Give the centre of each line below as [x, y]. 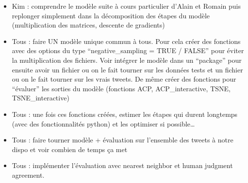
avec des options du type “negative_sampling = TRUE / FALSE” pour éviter [128, 50]
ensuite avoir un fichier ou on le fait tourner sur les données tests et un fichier [127, 69]
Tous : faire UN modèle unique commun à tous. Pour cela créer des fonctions [126, 41]
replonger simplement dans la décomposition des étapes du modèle [111, 15]
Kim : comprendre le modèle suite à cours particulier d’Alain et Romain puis [126, 6]
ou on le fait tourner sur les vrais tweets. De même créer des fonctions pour [124, 79]
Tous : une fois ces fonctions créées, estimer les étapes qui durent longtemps [125, 114]
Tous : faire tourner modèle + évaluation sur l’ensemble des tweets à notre [123, 140]
